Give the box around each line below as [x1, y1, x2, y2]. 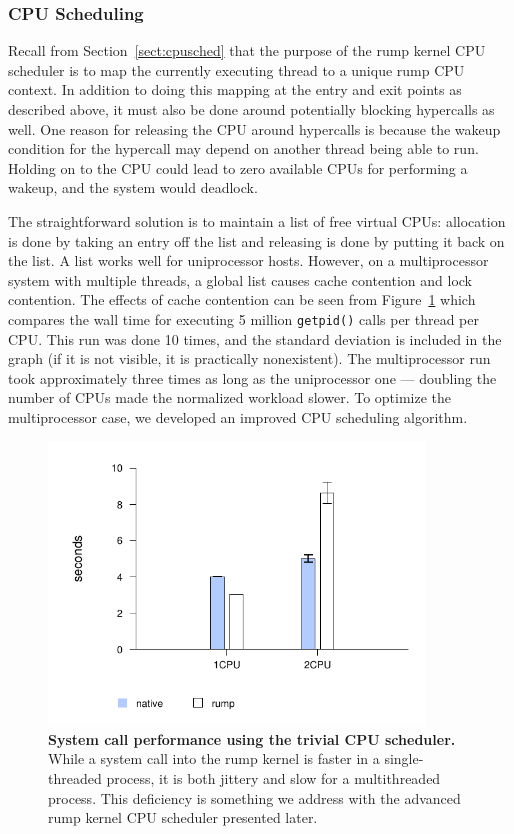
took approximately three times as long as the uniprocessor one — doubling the [8, 367, 497, 388]
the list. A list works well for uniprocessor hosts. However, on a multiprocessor [8, 250, 489, 271]
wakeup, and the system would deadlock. [8, 177, 258, 198]
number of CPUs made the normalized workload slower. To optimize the [8, 387, 452, 408]
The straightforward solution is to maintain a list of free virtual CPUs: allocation [8, 210, 506, 231]
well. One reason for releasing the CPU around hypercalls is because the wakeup [8, 118, 501, 139]
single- [384, 748, 424, 769]
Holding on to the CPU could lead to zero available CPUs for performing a [8, 157, 468, 178]
